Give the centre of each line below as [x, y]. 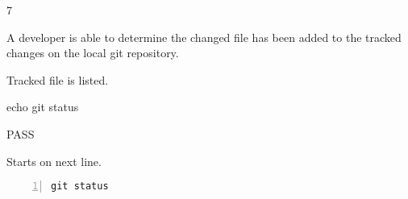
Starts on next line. [54, 161]
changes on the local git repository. [93, 53]
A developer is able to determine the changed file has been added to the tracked [204, 37]
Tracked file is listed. [58, 79]
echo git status [43, 107]
